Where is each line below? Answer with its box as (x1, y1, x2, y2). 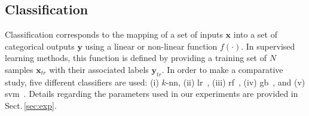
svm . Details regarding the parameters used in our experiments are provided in (5, 87, 298, 100)
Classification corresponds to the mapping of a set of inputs (5, 28, 223, 41)
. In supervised (241, 39, 295, 52)
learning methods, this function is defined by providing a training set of (5, 51, 267, 64)
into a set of (233, 28, 277, 41)
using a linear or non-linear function (85, 39, 218, 52)
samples (5, 63, 33, 75)
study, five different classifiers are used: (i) (5, 75, 159, 88)
